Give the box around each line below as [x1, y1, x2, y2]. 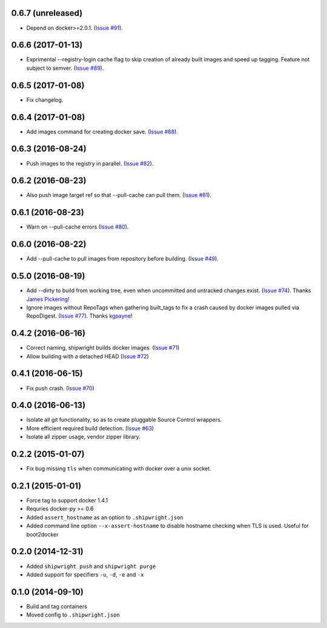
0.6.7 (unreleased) [11, 8, 83, 18]
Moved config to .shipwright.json [26, 611, 121, 618]
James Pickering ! [26, 295, 70, 302]
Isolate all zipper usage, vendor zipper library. [26, 433, 140, 441]
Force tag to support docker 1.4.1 [26, 497, 108, 504]
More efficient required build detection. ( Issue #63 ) [26, 424, 154, 432]
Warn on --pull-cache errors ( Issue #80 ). [26, 223, 129, 230]
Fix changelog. [26, 96, 64, 103]
